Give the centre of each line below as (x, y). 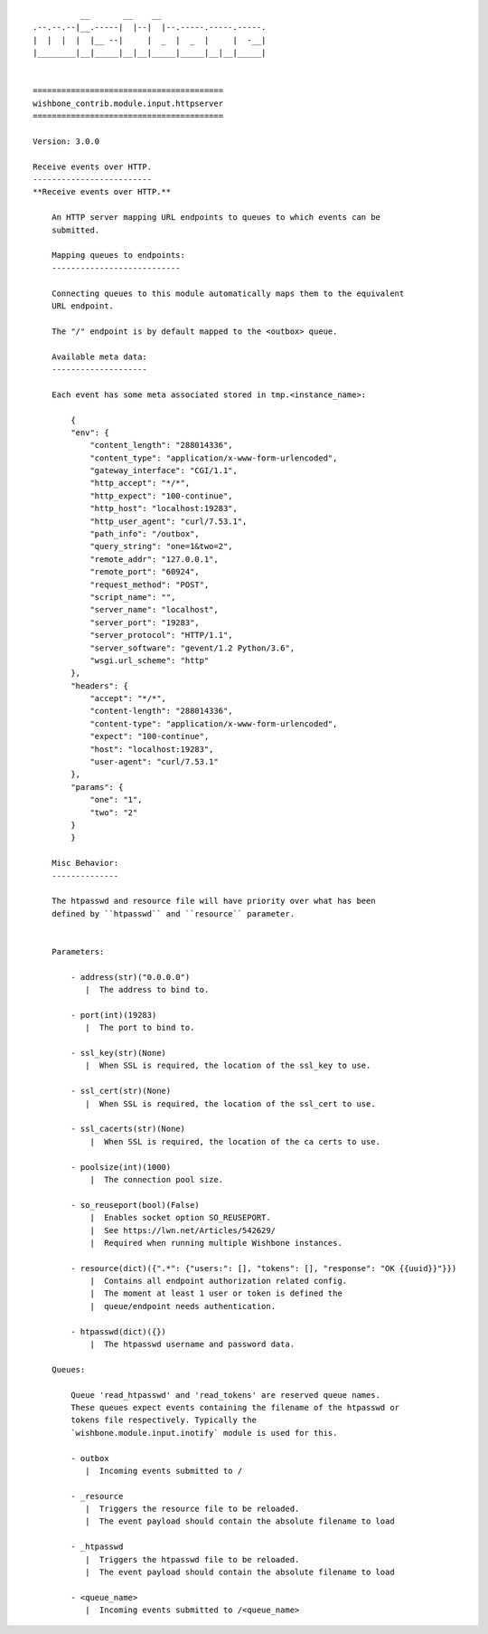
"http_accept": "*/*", (140, 483)
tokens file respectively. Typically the (164, 1420)
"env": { (90, 432)
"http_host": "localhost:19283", (164, 508)
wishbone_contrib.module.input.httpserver (128, 103)
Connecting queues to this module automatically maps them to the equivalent (228, 293)
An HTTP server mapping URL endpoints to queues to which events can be (216, 218)
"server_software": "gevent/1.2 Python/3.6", (192, 648)
